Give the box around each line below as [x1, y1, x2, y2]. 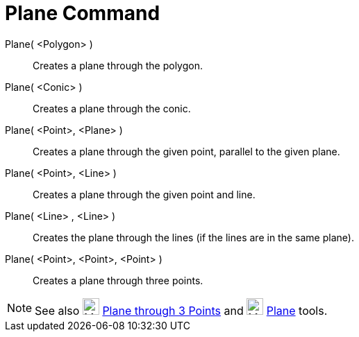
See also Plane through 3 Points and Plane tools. [35, 303, 328, 318]
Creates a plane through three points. [33, 274, 203, 286]
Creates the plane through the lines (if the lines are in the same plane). [33, 231, 354, 243]
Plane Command [5, 1, 160, 25]
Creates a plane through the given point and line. [33, 188, 256, 200]
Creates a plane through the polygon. [33, 59, 203, 71]
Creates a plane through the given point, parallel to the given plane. [33, 145, 340, 157]
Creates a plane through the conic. [33, 102, 191, 114]
